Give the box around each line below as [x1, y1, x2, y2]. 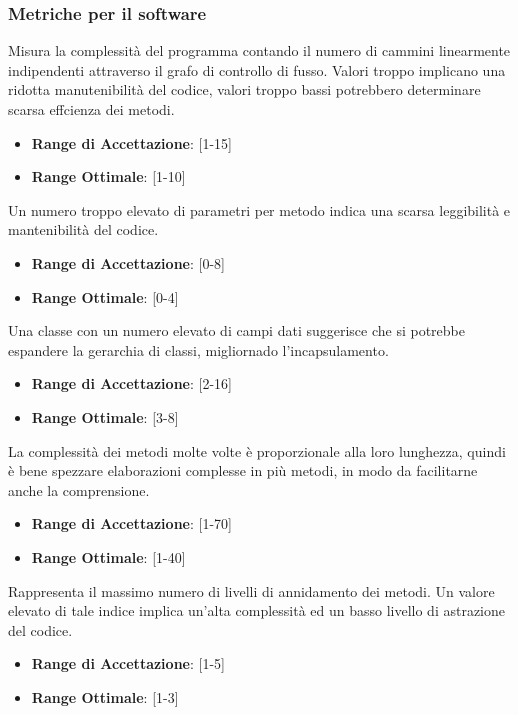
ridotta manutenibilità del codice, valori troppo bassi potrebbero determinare [8, 79, 481, 100]
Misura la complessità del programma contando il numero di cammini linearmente [8, 40, 511, 61]
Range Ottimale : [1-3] [31, 686, 179, 707]
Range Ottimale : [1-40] [31, 546, 186, 567]
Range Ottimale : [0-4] [31, 286, 179, 307]
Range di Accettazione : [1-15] [31, 132, 232, 153]
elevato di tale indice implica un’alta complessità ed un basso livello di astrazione [8, 600, 506, 621]
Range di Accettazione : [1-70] [31, 513, 232, 534]
